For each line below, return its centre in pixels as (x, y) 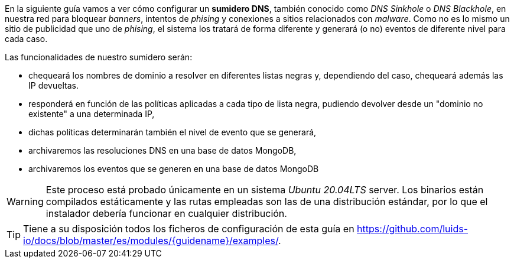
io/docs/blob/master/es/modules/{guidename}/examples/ (151, 241)
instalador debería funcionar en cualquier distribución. (166, 213)
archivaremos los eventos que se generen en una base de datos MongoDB (174, 169)
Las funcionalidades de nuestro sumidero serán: (99, 57)
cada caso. (26, 39)
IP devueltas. (53, 85)
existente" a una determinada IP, (92, 114)
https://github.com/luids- (412, 229)
